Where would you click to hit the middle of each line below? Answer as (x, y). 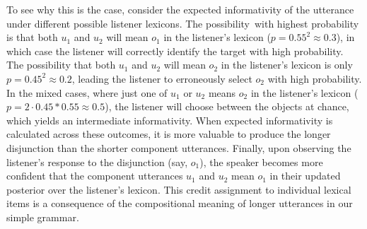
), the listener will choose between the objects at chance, (227, 106)
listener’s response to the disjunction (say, (97, 162)
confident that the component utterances (95, 176)
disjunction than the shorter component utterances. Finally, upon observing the (179, 147)
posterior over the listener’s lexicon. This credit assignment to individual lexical (179, 189)
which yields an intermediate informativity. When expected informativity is (170, 120)
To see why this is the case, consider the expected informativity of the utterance (180, 9)
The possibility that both (61, 65)
